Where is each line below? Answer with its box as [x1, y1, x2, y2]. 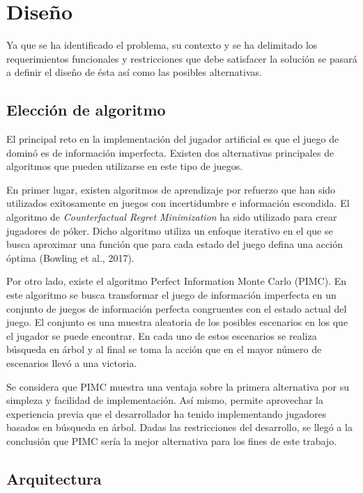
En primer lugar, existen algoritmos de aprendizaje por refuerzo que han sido [6, 182, 336, 196]
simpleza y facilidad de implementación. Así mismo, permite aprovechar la [6, 393, 323, 407]
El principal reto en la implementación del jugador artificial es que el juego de [6, 132, 339, 146]
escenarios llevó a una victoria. [6, 356, 137, 370]
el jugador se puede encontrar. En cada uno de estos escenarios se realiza [6, 328, 317, 343]
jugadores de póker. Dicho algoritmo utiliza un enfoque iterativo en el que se [6, 223, 333, 237]
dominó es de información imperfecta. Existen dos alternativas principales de [6, 145, 334, 159]
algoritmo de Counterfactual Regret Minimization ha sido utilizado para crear [6, 210, 337, 224]
